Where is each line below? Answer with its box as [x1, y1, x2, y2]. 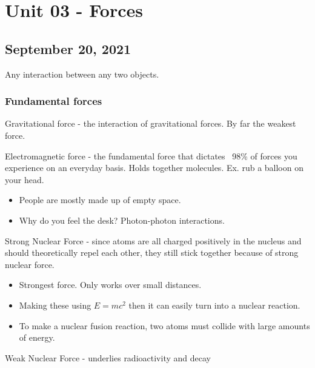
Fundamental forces [5, 93, 102, 109]
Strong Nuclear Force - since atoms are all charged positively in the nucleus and [5, 234, 302, 247]
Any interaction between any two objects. [5, 67, 159, 80]
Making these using [19, 298, 91, 311]
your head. [5, 173, 44, 186]
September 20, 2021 [5, 39, 131, 58]
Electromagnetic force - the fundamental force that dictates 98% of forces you [5, 149, 297, 162]
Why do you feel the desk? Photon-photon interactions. [19, 213, 225, 226]
